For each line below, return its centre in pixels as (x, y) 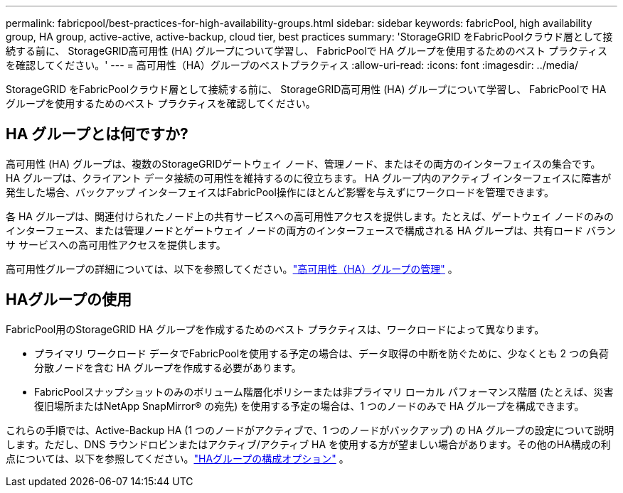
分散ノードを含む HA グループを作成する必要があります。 (168, 367)
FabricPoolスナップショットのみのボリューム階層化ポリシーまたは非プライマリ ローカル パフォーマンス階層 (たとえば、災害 (324, 391)
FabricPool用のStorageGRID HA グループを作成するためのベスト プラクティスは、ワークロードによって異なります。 (275, 329)
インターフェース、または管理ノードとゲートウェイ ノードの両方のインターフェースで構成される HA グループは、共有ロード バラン (311, 230)
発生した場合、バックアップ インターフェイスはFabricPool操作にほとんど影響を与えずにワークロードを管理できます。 (280, 192)
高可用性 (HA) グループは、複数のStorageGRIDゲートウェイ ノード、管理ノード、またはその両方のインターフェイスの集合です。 (303, 163)
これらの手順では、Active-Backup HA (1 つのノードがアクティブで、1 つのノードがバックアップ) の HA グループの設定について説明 (310, 430)
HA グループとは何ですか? (97, 134)
